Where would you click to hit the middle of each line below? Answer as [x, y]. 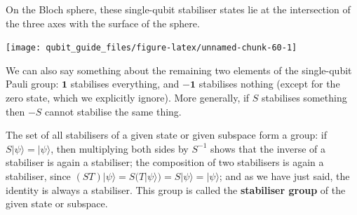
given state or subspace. [57, 203]
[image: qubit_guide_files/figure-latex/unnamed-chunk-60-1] [151, 48]
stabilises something [304, 98]
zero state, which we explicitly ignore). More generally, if [128, 98]
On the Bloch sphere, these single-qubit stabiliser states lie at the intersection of [178, 9]
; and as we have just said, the [284, 176]
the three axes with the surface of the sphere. [103, 23]
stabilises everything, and [125, 84]
